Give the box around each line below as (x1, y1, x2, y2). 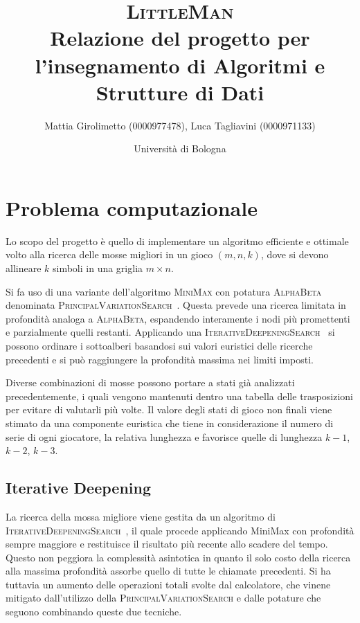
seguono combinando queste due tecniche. (6, 604, 182, 619)
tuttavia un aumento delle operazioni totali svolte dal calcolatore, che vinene (6, 577, 331, 591)
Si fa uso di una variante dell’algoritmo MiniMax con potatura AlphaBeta (6, 284, 322, 298)
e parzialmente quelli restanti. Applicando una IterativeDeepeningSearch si (6, 325, 335, 339)
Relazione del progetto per (50, 24, 310, 52)
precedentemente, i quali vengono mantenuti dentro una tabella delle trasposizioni (6, 388, 353, 403)
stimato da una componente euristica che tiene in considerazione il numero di (6, 415, 334, 430)
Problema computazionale (6, 193, 258, 222)
